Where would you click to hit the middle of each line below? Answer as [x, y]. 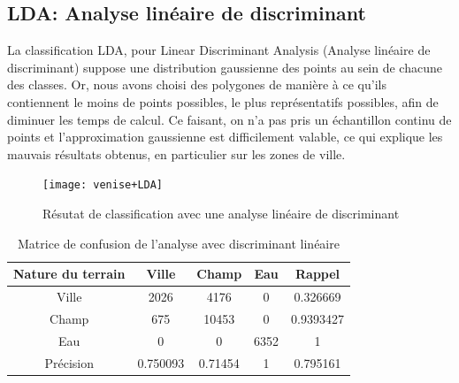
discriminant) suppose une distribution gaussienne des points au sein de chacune [225, 67]
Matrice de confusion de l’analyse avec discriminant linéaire [179, 243]
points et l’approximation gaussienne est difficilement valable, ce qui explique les [225, 137]
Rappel [317, 274]
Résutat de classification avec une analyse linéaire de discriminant [221, 214]
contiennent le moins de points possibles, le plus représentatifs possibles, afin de [223, 101]
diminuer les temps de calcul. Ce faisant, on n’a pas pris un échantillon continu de [229, 119]
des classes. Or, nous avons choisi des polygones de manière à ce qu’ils [197, 84]
